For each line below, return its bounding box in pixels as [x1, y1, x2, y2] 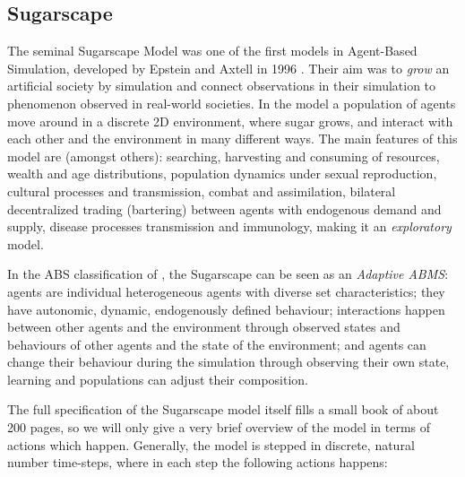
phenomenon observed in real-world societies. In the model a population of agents [7, 93, 456, 112]
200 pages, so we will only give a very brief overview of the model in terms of [7, 418, 431, 437]
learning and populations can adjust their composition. [7, 369, 308, 388]
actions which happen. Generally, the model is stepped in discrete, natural [7, 435, 415, 454]
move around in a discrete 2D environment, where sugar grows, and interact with [7, 111, 453, 130]
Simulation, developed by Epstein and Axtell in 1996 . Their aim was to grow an [7, 58, 450, 77]
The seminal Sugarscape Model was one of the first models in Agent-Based [7, 41, 418, 60]
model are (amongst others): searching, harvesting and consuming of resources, [7, 146, 440, 165]
